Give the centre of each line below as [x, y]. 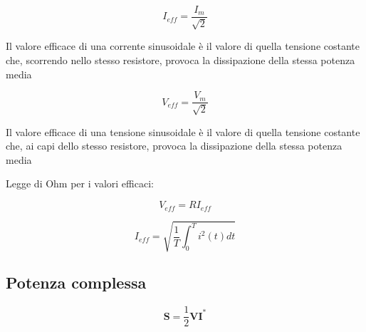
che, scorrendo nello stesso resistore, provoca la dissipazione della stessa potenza [181, 60]
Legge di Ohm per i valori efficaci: [80, 183]
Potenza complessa [76, 282]
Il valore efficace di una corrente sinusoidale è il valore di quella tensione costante [183, 46]
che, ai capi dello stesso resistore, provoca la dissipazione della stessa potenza [174, 146]
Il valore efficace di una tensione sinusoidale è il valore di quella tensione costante [183, 131]
